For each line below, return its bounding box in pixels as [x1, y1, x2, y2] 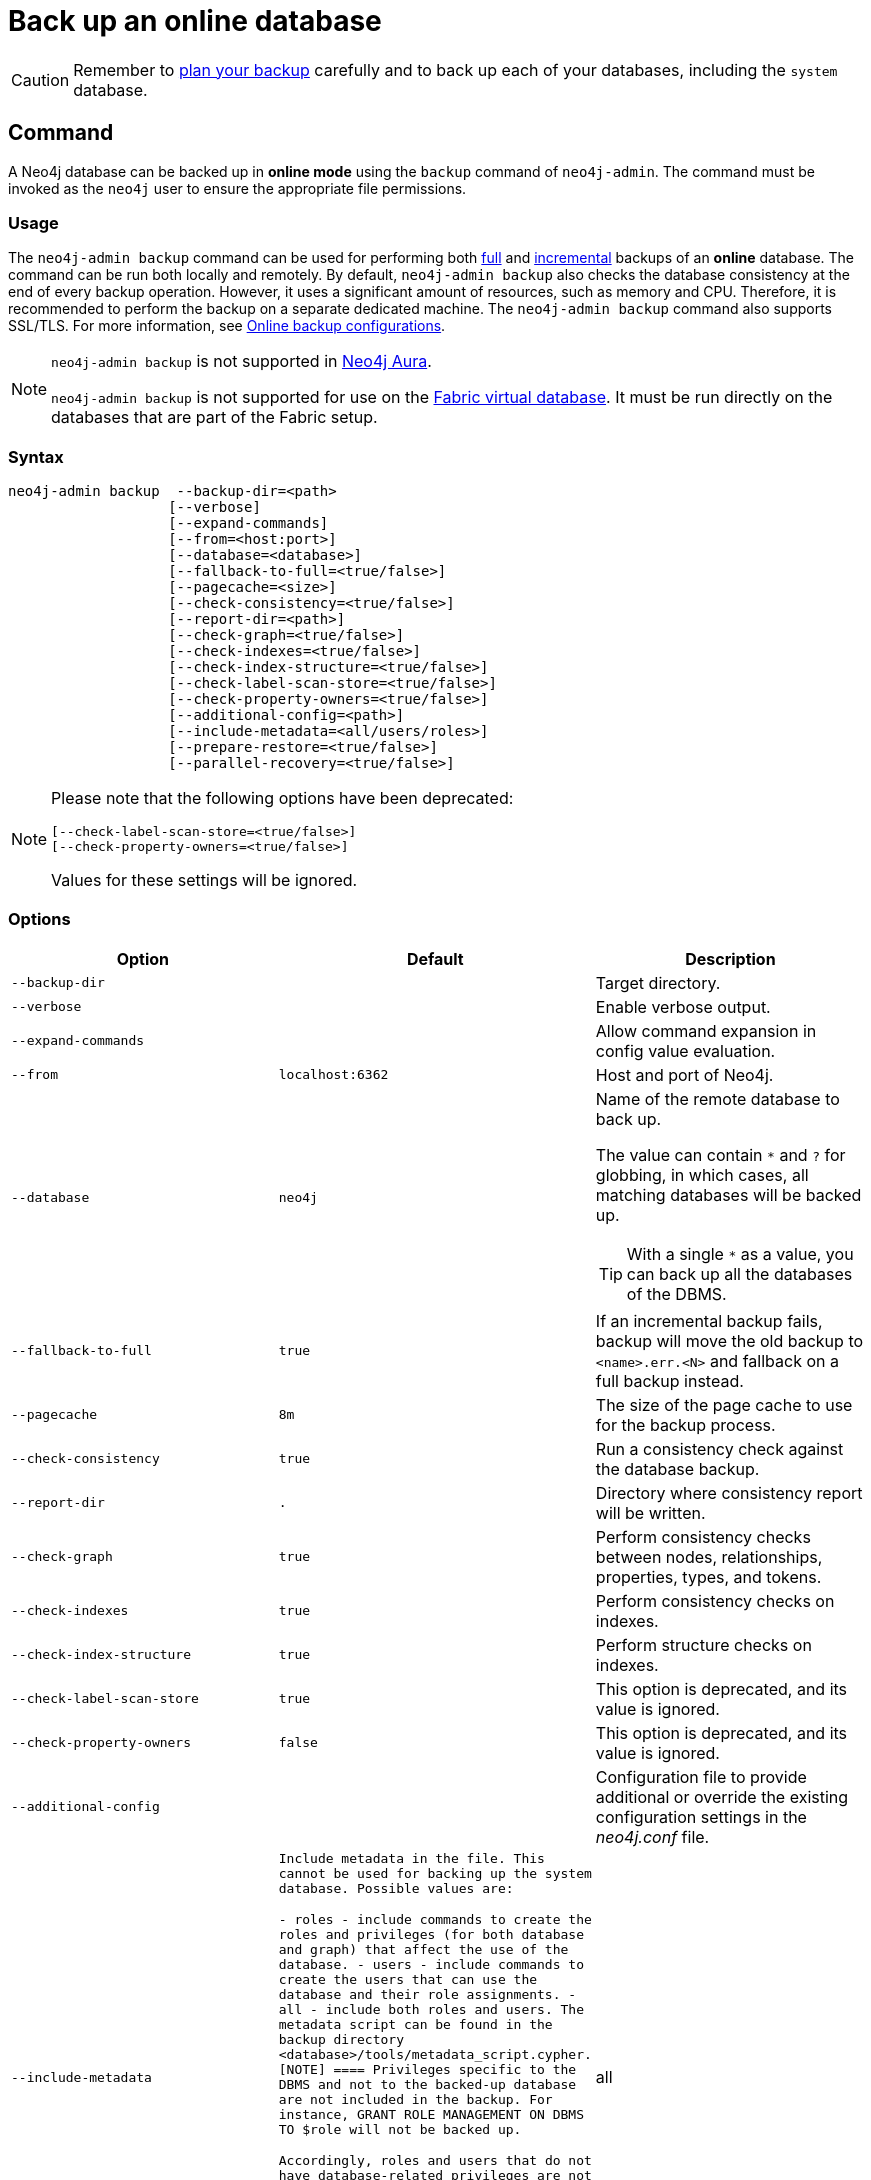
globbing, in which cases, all [595, 1164, 809, 1185]
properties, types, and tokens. [595, 1566, 822, 1587]
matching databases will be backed [595, 1184, 862, 1205]
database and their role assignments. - [278, 1986, 577, 2002]
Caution [11, 69, 70, 90]
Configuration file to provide [595, 1766, 807, 1787]
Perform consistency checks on [595, 1590, 835, 1611]
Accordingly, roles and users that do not [278, 2152, 592, 2168]
